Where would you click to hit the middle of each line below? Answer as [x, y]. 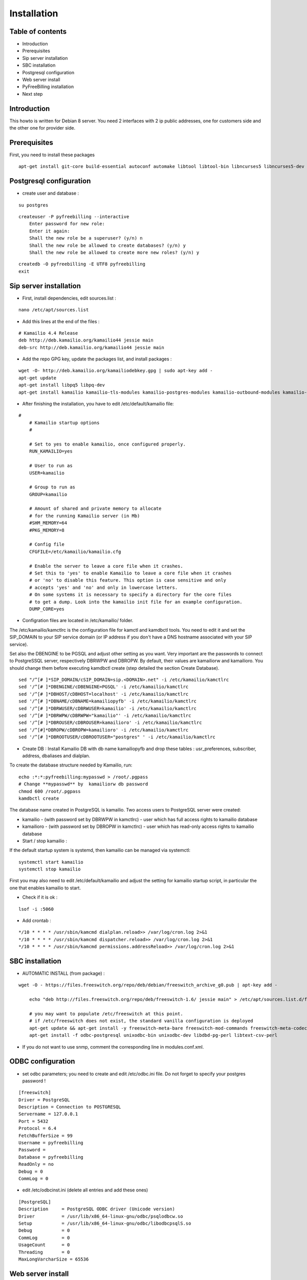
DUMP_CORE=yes [47, 609]
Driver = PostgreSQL [44, 1100]
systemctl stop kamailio [50, 869]
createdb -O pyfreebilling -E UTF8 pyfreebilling [82, 264]
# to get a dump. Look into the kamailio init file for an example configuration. [136, 602]
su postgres [34, 205]
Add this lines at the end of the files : [61, 321]
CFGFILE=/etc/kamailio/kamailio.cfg [75, 551]
